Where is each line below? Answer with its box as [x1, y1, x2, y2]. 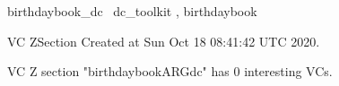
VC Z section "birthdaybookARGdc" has [7, 62, 230, 81]
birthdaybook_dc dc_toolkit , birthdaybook [7, 2, 257, 20]
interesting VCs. [244, 62, 333, 81]
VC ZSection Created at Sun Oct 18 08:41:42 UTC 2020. [7, 31, 320, 50]
